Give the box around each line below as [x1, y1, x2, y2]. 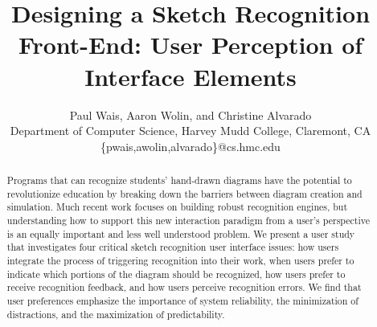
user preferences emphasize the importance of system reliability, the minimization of [6, 293, 359, 307]
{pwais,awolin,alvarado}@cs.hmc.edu [100, 137, 281, 154]
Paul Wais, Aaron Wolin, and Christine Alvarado [69, 106, 312, 123]
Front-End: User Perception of [18, 28, 363, 61]
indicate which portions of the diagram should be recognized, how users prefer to [6, 267, 346, 280]
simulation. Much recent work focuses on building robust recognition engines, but [6, 200, 348, 214]
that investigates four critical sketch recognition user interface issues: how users [6, 240, 339, 254]
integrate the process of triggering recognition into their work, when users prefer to [6, 254, 354, 268]
